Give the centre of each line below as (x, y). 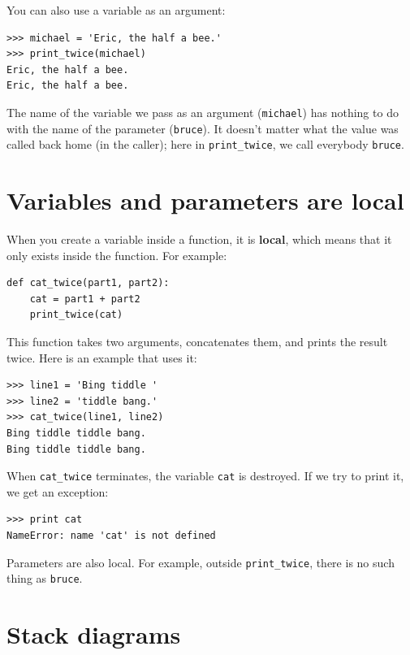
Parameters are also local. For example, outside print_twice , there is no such (201, 562)
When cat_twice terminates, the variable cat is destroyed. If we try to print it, (205, 476)
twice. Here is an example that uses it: (102, 357)
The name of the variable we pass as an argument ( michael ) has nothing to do (203, 112)
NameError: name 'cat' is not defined (111, 536)
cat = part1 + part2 (85, 299)
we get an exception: (58, 491)
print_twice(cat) (76, 315)
